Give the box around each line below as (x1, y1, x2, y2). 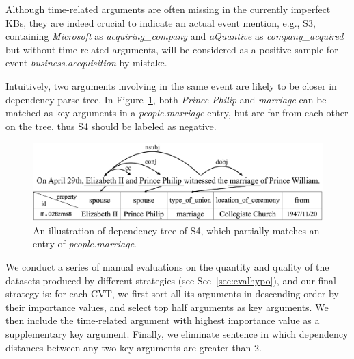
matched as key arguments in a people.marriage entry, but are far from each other (5, 106, 349, 120)
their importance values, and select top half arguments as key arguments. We (5, 299, 329, 314)
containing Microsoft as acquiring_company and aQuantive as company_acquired (5, 29, 344, 43)
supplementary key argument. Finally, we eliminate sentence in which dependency (5, 326, 349, 341)
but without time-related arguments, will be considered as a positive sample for (5, 42, 338, 56)
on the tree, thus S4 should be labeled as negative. (5, 119, 217, 133)
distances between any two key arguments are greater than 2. (5, 340, 262, 354)
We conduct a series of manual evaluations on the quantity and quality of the (5, 259, 329, 273)
